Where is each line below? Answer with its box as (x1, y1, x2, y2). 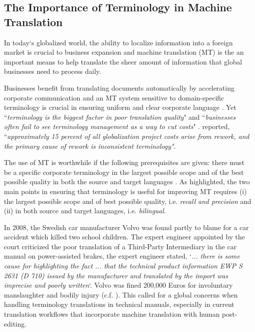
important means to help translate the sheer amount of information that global (4, 56, 242, 66)
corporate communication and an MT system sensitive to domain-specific (4, 92, 225, 102)
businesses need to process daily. (4, 66, 101, 76)
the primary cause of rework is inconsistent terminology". (4, 140, 176, 151)
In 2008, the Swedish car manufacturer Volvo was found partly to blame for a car (4, 222, 249, 232)
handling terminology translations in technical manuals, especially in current (4, 299, 234, 309)
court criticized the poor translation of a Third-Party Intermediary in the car (4, 241, 237, 251)
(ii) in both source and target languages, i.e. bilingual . (4, 205, 166, 216)
